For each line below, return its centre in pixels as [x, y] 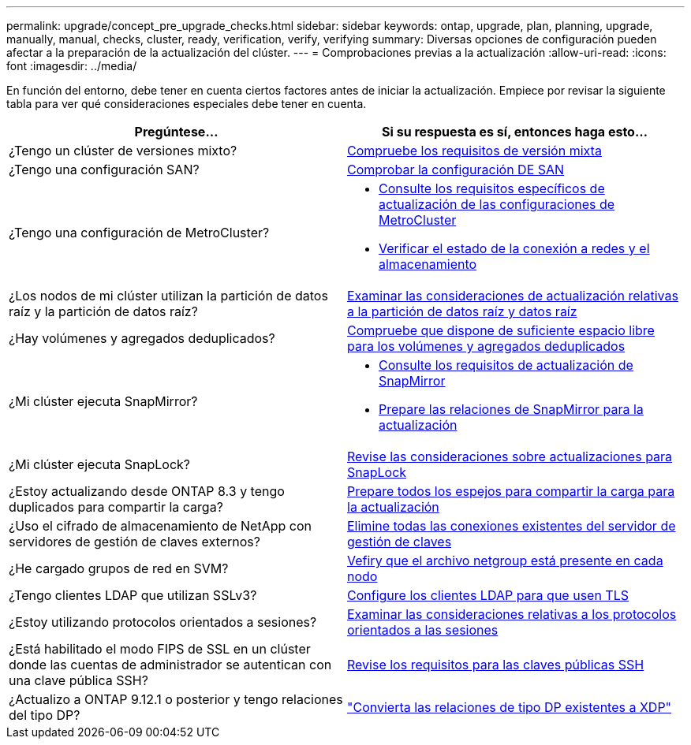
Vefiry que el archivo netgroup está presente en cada [505, 561]
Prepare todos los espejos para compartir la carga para [511, 491]
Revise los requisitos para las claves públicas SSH [496, 665]
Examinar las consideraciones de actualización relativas [513, 296]
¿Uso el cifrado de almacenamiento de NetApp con [160, 526]
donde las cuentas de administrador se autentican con [170, 665]
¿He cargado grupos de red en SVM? [119, 568]
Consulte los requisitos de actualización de [506, 365]
